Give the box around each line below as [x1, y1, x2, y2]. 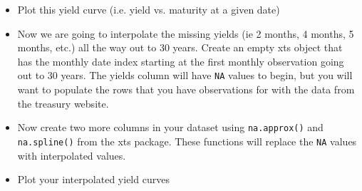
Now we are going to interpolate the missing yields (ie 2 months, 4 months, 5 [17, 26, 354, 41]
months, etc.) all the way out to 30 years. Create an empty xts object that [17, 40, 343, 55]
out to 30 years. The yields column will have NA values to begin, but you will [17, 68, 353, 83]
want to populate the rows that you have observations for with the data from [17, 82, 355, 97]
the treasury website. [17, 95, 109, 110]
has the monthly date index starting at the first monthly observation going [17, 53, 344, 68]
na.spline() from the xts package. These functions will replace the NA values [17, 133, 357, 148]
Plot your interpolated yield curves [17, 172, 170, 187]
